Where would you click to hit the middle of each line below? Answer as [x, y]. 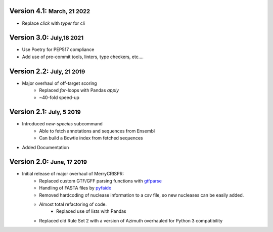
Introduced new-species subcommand [62, 124]
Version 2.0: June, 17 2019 [48, 162]
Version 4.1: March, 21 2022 [50, 11]
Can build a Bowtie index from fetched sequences [91, 138]
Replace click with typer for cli [54, 23]
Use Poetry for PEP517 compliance [58, 50]
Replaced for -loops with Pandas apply [79, 90]
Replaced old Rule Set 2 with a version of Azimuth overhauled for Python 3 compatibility [131, 220]
